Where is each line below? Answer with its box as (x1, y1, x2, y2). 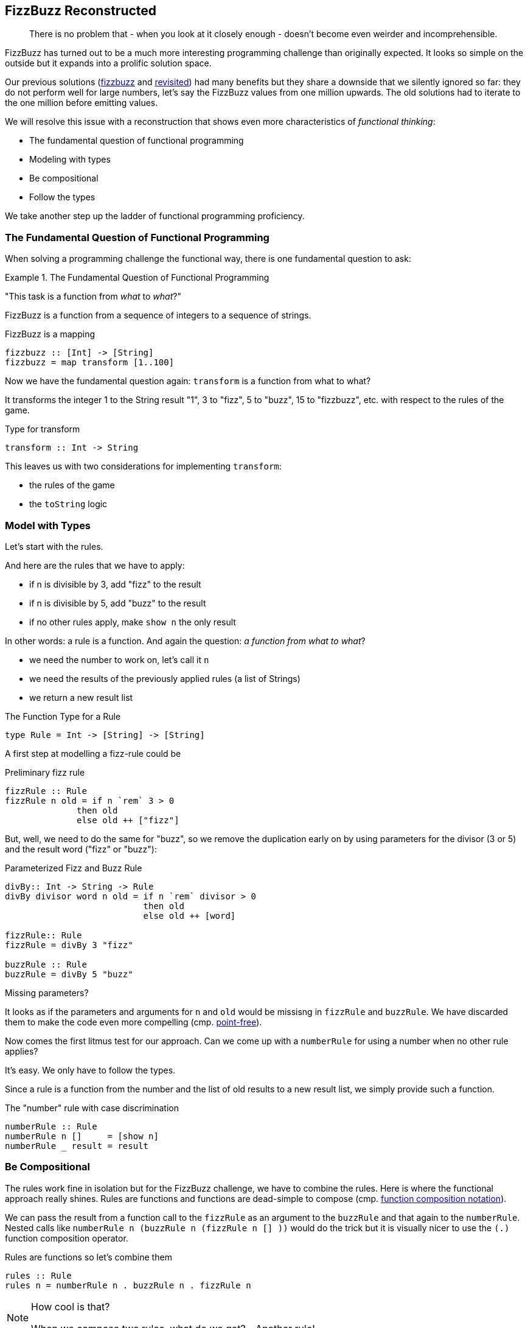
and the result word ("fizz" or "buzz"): (5, 843, 157, 854)
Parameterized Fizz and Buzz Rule (5, 862, 142, 873)
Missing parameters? (5, 987, 89, 998)
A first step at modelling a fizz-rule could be (5, 748, 181, 759)
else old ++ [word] (143, 910, 236, 921)
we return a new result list (29, 692, 133, 703)
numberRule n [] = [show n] (5, 1131, 159, 1141)
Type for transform (5, 424, 80, 435)
